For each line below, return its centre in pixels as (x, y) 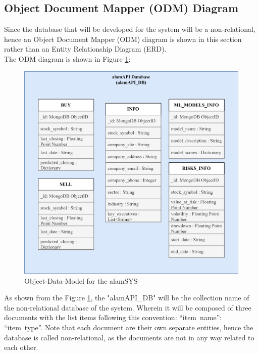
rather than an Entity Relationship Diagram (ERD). (85, 49)
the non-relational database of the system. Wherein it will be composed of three (128, 307)
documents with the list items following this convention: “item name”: (113, 317)
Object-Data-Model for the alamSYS (81, 280)
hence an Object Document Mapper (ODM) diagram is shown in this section (123, 39)
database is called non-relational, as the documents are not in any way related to (129, 337)
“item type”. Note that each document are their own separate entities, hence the (129, 327)
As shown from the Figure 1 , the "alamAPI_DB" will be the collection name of (127, 298)
